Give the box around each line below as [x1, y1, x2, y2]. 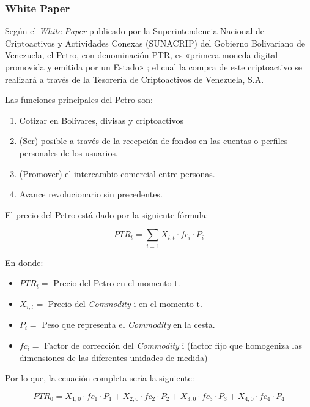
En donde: [5, 256, 43, 268]
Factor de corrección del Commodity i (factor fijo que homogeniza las [44, 338, 303, 351]
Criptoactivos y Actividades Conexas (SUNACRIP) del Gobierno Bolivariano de [5, 36, 306, 49]
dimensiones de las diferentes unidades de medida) [19, 351, 208, 363]
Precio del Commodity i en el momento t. [48, 297, 202, 310]
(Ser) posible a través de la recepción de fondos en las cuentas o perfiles [19, 134, 288, 147]
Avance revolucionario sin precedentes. [19, 188, 163, 200]
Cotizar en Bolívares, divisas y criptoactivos [19, 113, 183, 126]
